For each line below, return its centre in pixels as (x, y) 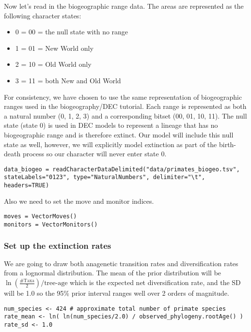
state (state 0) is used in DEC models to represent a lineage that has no (111, 125)
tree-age (56, 283)
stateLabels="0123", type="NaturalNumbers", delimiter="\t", (105, 177)
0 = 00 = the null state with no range (72, 32)
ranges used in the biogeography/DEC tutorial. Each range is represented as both (125, 106)
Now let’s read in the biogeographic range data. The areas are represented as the (124, 6)
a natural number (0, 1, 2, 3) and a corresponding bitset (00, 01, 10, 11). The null (125, 115)
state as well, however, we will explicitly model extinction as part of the (110, 144)
